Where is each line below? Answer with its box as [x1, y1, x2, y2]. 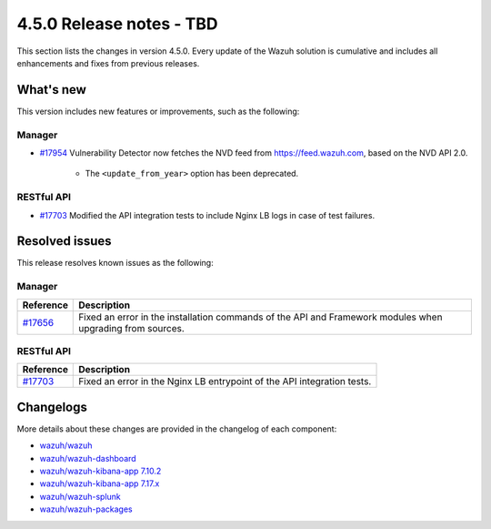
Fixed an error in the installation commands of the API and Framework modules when [78, 310, 443, 323]
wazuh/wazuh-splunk [39, 491, 122, 502]
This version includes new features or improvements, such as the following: [16, 106, 300, 117]
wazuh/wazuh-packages [39, 504, 133, 514]
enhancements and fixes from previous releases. [16, 57, 200, 68]
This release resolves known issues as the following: [16, 258, 214, 269]
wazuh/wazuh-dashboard [39, 453, 136, 463]
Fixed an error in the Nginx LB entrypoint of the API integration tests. [78, 375, 372, 388]
